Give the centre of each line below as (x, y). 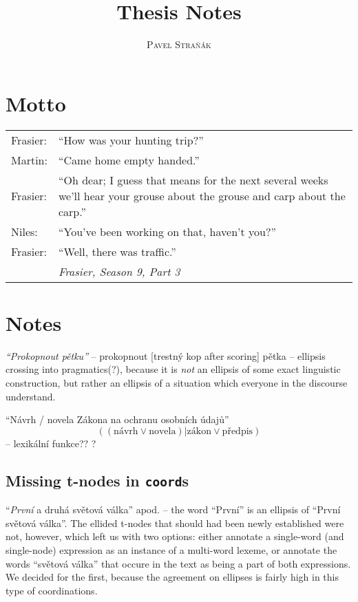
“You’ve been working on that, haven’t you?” (167, 231)
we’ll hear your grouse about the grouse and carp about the (202, 195)
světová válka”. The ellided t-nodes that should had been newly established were (175, 523)
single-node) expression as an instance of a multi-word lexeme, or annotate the (171, 549)
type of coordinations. (52, 590)
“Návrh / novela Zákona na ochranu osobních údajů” (117, 419)
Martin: (29, 160)
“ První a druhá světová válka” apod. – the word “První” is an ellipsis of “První (173, 509)
